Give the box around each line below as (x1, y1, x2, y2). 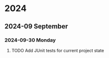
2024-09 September (4, 22, 68, 30)
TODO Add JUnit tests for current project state (11, 47, 104, 53)
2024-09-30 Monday (4, 37, 56, 43)
